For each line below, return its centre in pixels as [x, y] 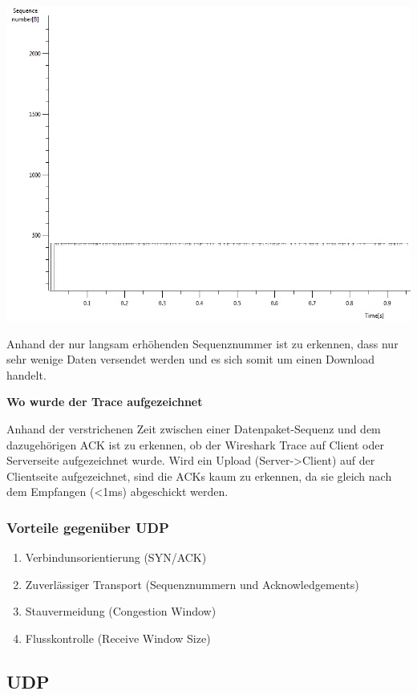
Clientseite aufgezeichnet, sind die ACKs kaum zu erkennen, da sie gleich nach [199, 476]
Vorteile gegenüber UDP [88, 527]
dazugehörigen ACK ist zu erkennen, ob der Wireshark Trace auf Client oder [195, 444]
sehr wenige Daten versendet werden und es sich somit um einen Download [190, 359]
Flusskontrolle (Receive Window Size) [118, 638]
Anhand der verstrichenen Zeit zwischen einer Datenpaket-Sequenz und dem [194, 428]
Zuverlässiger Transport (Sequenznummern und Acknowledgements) [192, 584]
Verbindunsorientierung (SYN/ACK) [116, 557]
